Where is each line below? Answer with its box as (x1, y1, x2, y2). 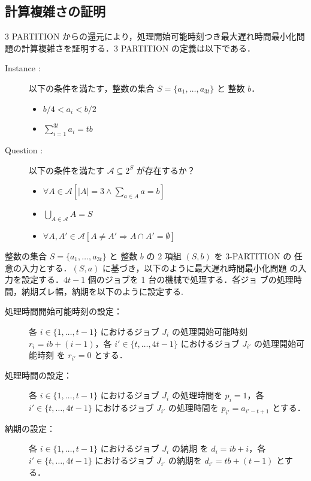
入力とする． (21, 261, 72, 274)
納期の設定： (5, 422, 55, 434)
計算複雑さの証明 (5, 2, 105, 20)
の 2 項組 (146, 249, 182, 262)
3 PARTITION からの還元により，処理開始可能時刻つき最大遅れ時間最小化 (5, 30, 297, 43)
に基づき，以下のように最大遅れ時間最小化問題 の (102, 261, 298, 274)
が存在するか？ (136, 164, 195, 176)
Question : (5, 143, 43, 156)
